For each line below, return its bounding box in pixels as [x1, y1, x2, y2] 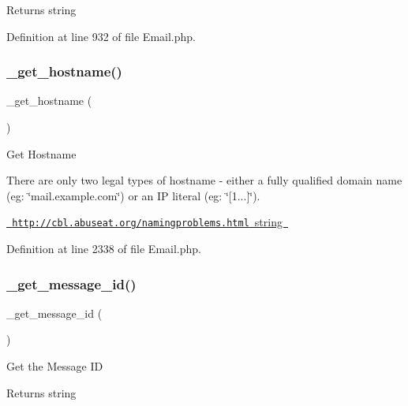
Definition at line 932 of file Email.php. [6, 28, 196, 44]
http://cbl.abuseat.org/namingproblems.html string [12, 214, 283, 230]
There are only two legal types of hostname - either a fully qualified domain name [6, 172, 402, 188]
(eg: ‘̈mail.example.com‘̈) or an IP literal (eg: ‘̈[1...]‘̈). [6, 187, 260, 203]
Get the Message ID [6, 358, 103, 374]
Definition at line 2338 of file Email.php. [6, 240, 201, 257]
